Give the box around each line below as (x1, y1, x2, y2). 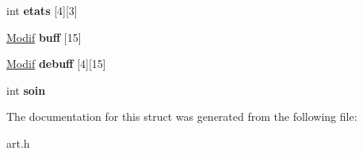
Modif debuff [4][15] (6, 55, 106, 72)
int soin (6, 81, 46, 98)
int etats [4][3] (6, 2, 78, 18)
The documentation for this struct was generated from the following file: (6, 108, 357, 125)
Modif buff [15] (6, 28, 82, 45)
